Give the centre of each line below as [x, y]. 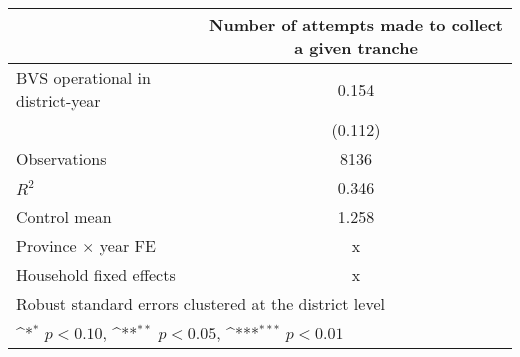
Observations [61, 158]
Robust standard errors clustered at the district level [200, 303]
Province [46, 245]
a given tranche [356, 47]
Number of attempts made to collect [356, 24]
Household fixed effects [96, 274]
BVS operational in [83, 77]
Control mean [64, 216]
